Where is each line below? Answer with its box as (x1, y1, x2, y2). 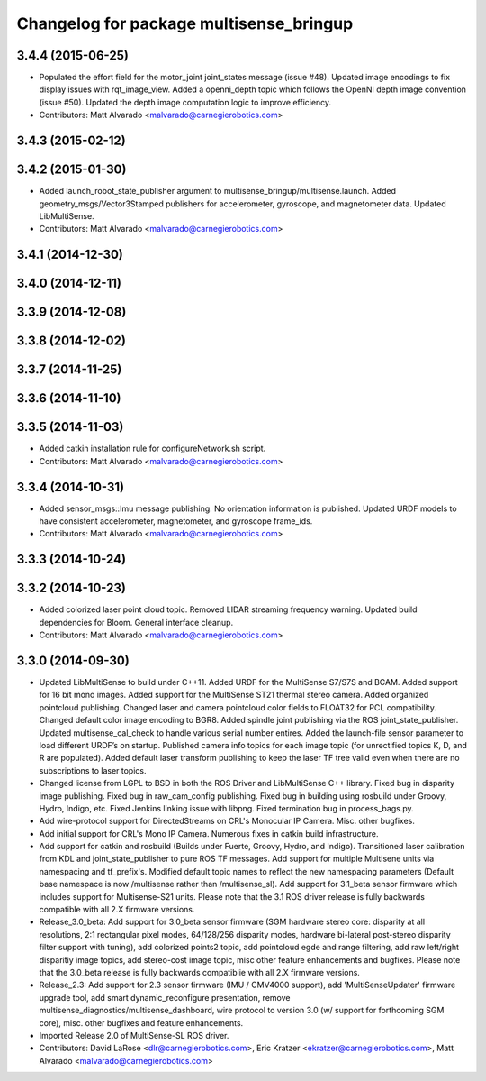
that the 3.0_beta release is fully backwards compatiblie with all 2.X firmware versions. (39, 967, 360, 977)
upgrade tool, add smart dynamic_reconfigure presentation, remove (39, 992, 291, 1003)
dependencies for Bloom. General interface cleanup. (39, 617, 234, 628)
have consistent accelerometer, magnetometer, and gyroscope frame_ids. (39, 516, 313, 527)
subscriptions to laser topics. (39, 765, 147, 775)
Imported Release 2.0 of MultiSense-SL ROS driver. (39, 1030, 229, 1040)
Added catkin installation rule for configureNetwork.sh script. (39, 443, 266, 454)
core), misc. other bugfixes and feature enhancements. (39, 1017, 244, 1028)
